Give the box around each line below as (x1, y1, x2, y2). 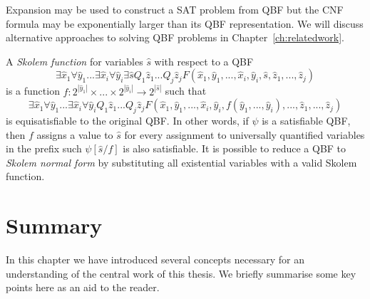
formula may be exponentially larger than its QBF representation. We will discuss (6, 16, 364, 31)
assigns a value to (36, 127, 113, 142)
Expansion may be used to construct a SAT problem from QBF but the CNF (6, 2, 344, 16)
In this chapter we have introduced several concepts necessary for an (6, 252, 304, 267)
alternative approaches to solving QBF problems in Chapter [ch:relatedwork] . (6, 30, 344, 45)
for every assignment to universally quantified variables (124, 127, 365, 142)
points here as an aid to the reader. (6, 280, 160, 295)
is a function (6, 83, 60, 98)
